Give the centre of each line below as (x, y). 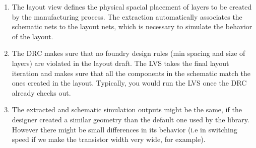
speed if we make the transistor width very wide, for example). (109, 139)
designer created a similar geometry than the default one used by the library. (131, 119)
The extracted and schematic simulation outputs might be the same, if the (127, 109)
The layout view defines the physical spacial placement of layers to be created (132, 7)
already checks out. (41, 92)
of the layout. (33, 36)
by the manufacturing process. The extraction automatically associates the (127, 16)
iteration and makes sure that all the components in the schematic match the (131, 73)
